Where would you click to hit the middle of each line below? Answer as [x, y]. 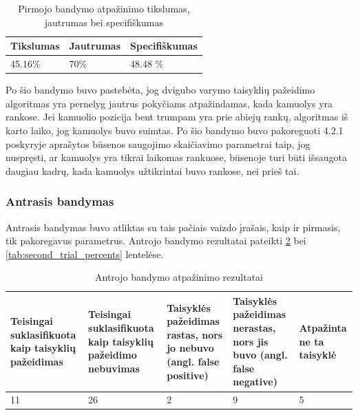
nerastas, [254, 328]
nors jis [251, 341]
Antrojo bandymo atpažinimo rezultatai [179, 277]
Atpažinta [323, 328]
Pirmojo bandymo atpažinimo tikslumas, [104, 8]
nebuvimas [114, 368]
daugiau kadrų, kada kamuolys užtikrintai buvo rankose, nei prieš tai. [152, 170]
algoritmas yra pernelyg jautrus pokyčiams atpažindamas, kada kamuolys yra [169, 103]
